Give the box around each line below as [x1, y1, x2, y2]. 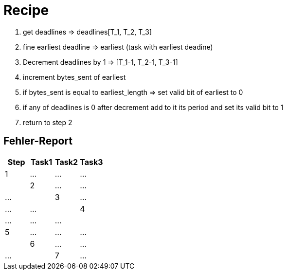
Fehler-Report [3, 135, 72, 147]
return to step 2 [23, 118, 72, 127]
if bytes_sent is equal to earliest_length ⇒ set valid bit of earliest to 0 [23, 88, 243, 96]
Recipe [3, 2, 49, 18]
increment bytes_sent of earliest [23, 73, 126, 81]
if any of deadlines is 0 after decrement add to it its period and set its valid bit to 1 [23, 103, 284, 111]
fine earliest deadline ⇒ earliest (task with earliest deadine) [23, 42, 213, 51]
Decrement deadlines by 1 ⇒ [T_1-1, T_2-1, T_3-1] [23, 57, 178, 66]
